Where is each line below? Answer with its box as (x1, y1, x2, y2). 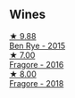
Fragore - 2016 (9, 59, 64, 69)
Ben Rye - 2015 (9, 40, 65, 51)
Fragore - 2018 (9, 78, 64, 88)
